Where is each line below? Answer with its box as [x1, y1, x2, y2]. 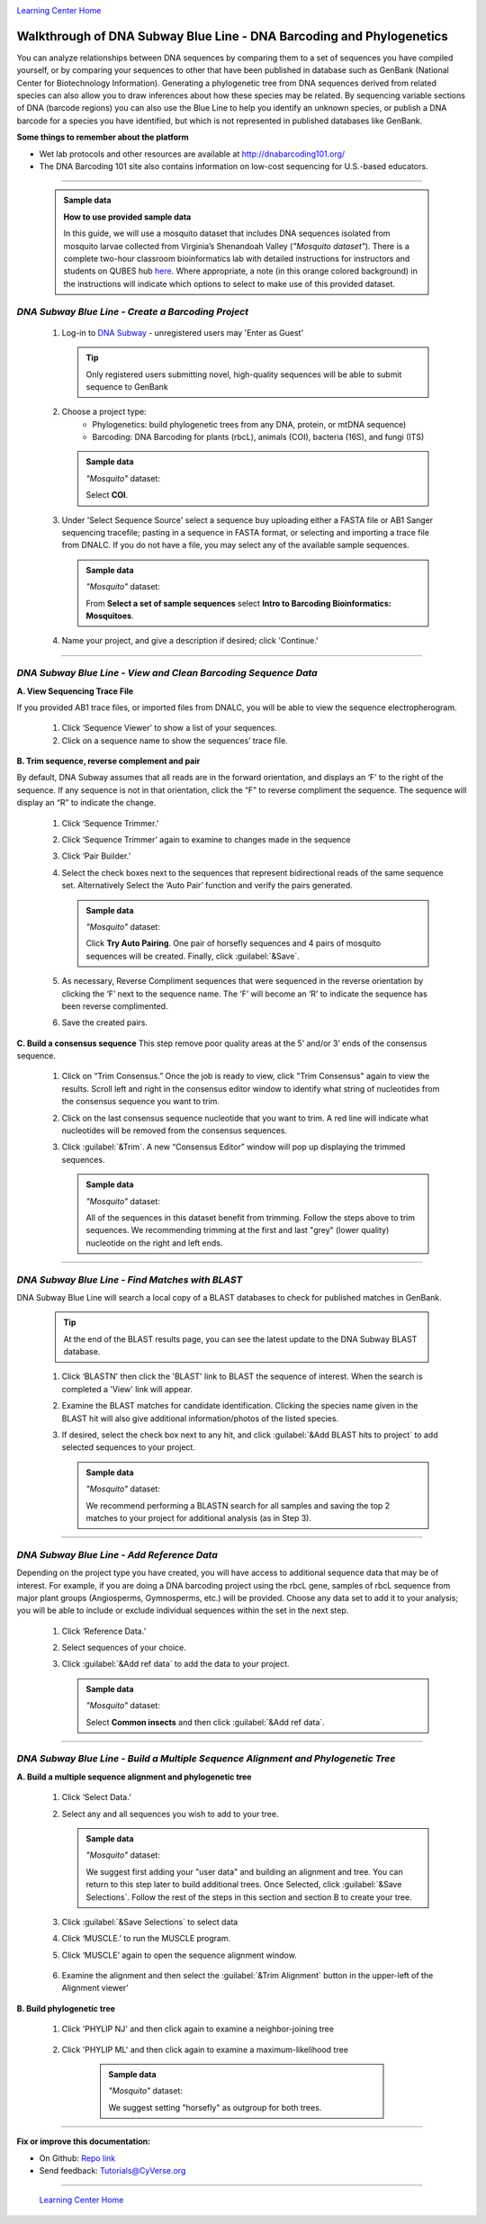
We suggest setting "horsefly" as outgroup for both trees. [108, 2102, 322, 2112]
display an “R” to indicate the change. [16, 797, 157, 808]
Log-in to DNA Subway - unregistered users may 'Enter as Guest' [61, 327, 304, 338]
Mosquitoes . [85, 610, 134, 621]
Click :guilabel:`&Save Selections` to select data [61, 1916, 238, 1927]
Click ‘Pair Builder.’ [61, 851, 130, 861]
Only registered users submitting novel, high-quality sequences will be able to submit [85, 369, 402, 380]
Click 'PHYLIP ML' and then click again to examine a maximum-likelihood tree [61, 2044, 348, 2055]
